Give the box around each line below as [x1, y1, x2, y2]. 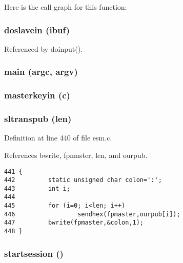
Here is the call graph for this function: [4, 2, 127, 12]
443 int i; [4, 185, 70, 192]
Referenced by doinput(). [4, 43, 83, 54]
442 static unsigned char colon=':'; [4, 176, 162, 184]
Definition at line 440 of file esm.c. [4, 132, 112, 143]
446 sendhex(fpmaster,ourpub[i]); [4, 210, 180, 218]
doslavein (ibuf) [4, 23, 70, 36]
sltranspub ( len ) [4, 112, 72, 125]
